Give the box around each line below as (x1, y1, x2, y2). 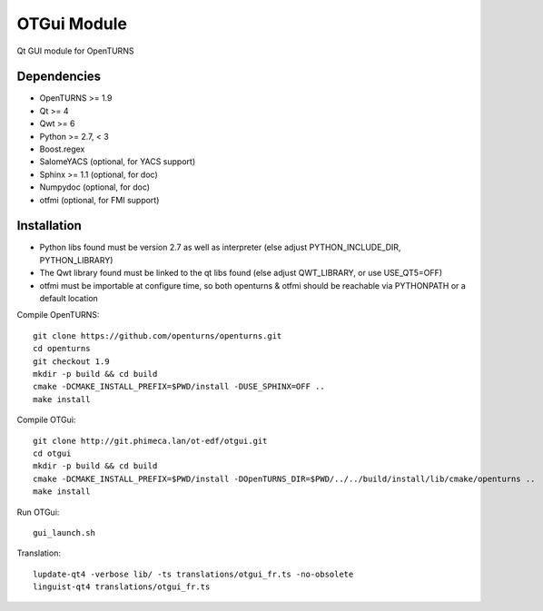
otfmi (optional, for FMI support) (39, 194, 160, 205)
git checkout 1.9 (33, 356, 110, 367)
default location (39, 293, 99, 304)
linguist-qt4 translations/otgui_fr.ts (33, 582, 211, 592)
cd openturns (33, 343, 91, 354)
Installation (16, 218, 82, 233)
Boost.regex (39, 143, 85, 154)
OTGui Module (16, 14, 127, 34)
